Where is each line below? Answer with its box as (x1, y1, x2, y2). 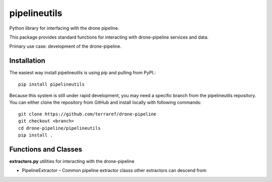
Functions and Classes (9, 145, 83, 153)
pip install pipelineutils (18, 81, 85, 87)
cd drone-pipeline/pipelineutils (18, 125, 101, 131)
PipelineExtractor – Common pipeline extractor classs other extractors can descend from (22, 167, 207, 173)
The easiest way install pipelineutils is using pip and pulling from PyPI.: (9, 70, 156, 76)
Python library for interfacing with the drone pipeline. (9, 25, 119, 31)
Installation (9, 57, 45, 65)
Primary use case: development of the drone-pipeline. (9, 43, 122, 50)
